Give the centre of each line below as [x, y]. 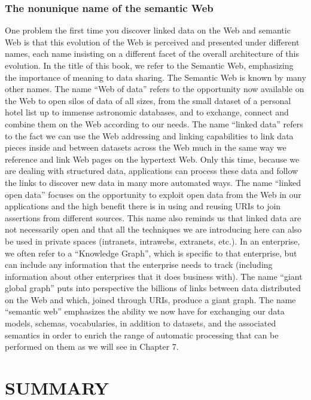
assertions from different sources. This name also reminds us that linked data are [153, 217]
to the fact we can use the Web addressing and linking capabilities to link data [149, 135]
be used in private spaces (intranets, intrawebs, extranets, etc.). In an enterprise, [153, 241]
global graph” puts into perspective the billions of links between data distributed [153, 288]
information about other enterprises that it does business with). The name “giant [154, 276]
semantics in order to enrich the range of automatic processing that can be [142, 335]
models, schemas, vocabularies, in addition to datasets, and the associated [141, 323]
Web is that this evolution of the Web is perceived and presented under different [152, 42]
